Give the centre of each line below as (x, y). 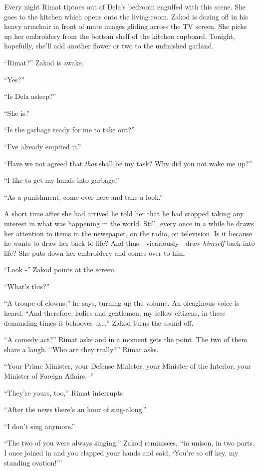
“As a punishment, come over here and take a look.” (84, 197)
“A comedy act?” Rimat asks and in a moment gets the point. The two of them (126, 339)
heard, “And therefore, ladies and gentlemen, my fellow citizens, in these (115, 313)
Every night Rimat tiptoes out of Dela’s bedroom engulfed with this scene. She (125, 6)
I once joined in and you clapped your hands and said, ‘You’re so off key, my (121, 453)
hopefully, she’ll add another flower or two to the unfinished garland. (109, 46)
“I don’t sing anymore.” (40, 426)
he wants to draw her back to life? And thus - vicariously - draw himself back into (129, 243)
